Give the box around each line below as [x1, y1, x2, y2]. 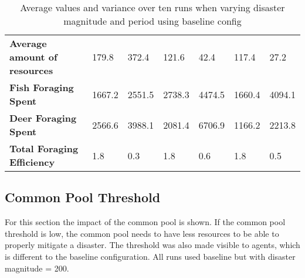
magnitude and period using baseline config [63, 14, 242, 28]
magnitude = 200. [5, 262, 69, 274]
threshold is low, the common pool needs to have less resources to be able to [5, 227, 279, 239]
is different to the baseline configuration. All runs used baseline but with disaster [5, 250, 296, 262]
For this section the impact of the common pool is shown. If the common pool [5, 216, 286, 228]
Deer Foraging [9, 111, 77, 125]
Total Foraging [9, 142, 79, 155]
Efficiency [9, 155, 55, 169]
